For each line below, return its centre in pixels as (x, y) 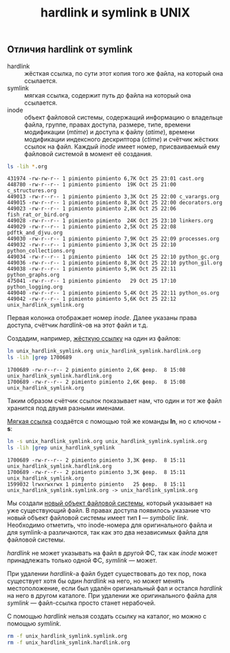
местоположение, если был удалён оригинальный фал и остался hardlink (115, 588)
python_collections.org (41, 251)
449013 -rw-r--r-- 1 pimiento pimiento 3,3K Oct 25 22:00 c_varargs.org (113, 197)
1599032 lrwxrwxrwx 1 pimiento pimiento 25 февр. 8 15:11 (96, 484)
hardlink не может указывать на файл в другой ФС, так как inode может (112, 553)
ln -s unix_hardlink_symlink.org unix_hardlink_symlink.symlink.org (107, 442)
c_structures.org (32, 191)
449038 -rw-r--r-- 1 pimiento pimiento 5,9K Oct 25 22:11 (92, 269)
